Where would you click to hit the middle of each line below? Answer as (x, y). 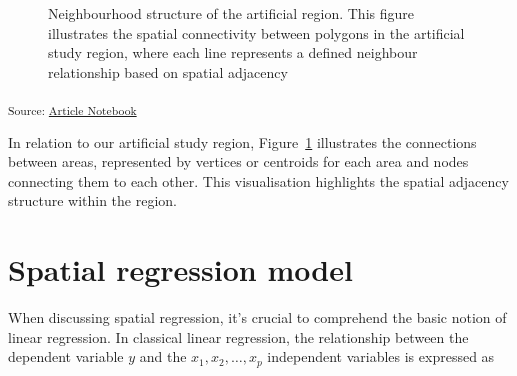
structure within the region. (92, 200)
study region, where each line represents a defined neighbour (233, 52)
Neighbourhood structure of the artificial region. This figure (231, 13)
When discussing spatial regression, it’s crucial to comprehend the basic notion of (257, 317)
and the (163, 356)
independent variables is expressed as (381, 356)
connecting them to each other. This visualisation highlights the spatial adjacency (258, 180)
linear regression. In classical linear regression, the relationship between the (238, 336)
